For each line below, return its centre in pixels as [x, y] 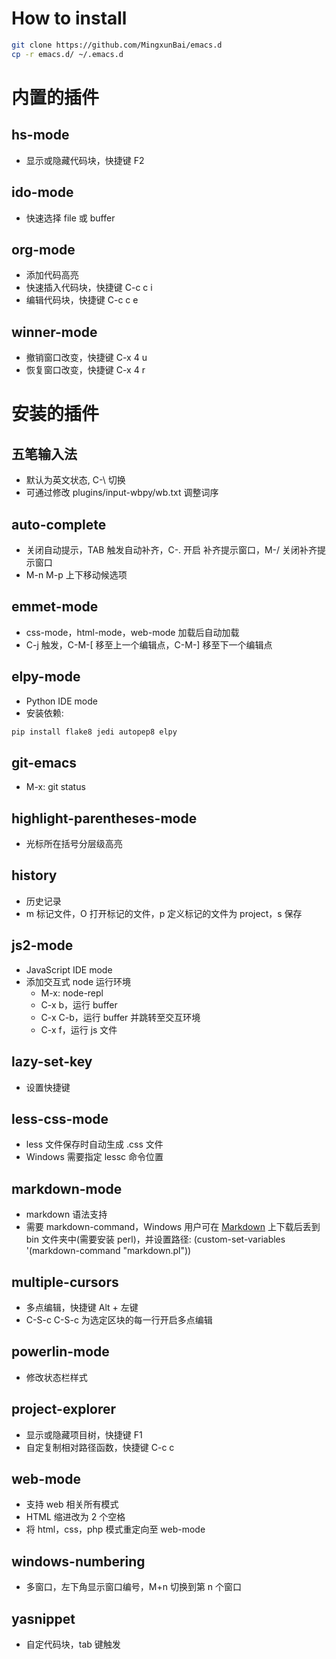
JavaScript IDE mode [69, 969]
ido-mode [42, 192]
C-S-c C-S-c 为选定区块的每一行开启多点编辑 [119, 1319]
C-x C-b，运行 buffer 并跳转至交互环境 [120, 1017]
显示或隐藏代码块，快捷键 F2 [85, 160]
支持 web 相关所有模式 [72, 1504]
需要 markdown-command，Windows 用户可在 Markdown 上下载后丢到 [173, 1227]
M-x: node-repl [72, 993]
